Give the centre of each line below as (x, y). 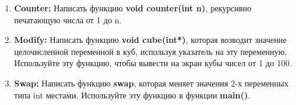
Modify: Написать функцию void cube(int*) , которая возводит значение (150, 40)
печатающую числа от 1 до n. (68, 19)
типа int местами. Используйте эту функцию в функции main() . (132, 95)
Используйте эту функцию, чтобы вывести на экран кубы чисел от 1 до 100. (153, 63)
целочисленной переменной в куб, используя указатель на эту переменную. (150, 51)
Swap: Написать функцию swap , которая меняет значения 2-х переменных (151, 83)
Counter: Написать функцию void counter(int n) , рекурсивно (133, 8)
